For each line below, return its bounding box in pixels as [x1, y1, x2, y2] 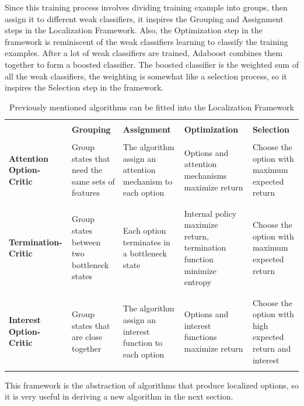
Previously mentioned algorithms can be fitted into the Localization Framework [9, 100, 294, 113]
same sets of [71, 175, 115, 187]
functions [184, 331, 217, 343]
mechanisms [184, 169, 227, 181]
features [71, 186, 100, 199]
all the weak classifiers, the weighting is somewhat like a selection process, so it [5, 70, 288, 82]
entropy [184, 276, 212, 288]
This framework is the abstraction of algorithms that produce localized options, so [5, 379, 299, 391]
